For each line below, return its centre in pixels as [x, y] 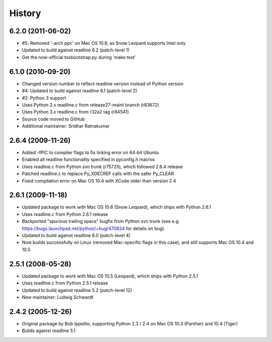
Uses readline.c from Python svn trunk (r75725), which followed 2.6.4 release [103, 166]
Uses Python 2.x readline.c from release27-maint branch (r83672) [91, 105]
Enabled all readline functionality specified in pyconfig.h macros [88, 159]
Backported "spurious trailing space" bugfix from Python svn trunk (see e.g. [101, 221]
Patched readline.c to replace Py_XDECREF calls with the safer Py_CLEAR [98, 174]
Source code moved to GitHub [53, 119]
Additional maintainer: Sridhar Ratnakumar [66, 126]
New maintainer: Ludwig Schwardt [58, 297]
